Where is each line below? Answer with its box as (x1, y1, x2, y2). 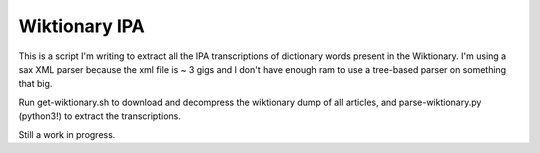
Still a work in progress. (18, 128, 116, 140)
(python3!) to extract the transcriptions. (18, 110, 182, 122)
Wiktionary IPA (18, 15, 145, 37)
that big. (18, 78, 53, 90)
